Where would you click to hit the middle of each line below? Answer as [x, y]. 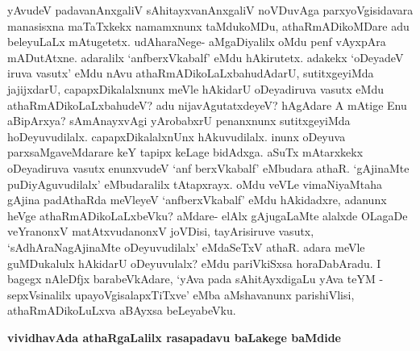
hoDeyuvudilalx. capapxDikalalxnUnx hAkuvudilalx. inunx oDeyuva [177, 136]
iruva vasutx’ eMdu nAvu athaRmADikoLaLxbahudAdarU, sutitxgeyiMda [191, 73]
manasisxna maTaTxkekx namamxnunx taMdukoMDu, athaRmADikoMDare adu [208, 25]
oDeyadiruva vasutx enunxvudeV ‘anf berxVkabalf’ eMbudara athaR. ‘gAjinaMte [208, 167]
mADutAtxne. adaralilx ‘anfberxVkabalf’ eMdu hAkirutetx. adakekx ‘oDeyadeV [206, 57]
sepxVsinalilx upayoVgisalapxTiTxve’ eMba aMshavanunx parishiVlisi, [181, 294]
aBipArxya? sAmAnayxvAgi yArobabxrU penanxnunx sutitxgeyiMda [179, 121]
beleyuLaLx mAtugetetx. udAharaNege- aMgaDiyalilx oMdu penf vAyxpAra [197, 42]
